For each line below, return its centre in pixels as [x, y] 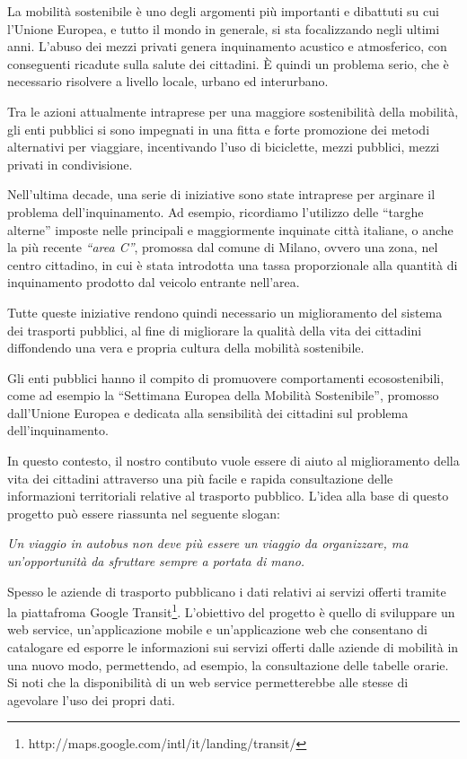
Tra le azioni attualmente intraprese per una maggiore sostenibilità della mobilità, [233, 111]
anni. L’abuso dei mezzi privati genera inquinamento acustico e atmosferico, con [227, 46]
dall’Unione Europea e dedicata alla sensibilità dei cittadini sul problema [208, 412]
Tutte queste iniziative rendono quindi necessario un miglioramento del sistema [225, 312]
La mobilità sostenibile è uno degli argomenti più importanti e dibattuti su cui [223, 11]
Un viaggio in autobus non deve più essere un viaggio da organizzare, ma [208, 543]
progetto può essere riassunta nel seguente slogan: [144, 513]
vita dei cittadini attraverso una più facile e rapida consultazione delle [200, 478]
